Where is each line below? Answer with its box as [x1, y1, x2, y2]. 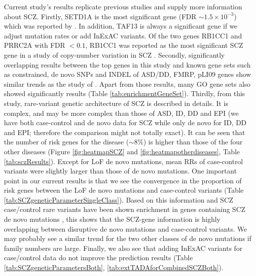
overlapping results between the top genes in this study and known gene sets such [4, 59, 251, 69]
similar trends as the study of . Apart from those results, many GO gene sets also [4, 78, 251, 89]
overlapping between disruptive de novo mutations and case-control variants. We [4, 223, 247, 234]
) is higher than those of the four [143, 137, 243, 147]
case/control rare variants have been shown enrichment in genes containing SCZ [4, 204, 246, 214]
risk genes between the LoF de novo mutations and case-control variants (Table [4, 185, 244, 195]
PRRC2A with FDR [4, 40, 66, 50]
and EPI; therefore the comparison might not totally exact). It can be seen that [4, 127, 245, 137]
